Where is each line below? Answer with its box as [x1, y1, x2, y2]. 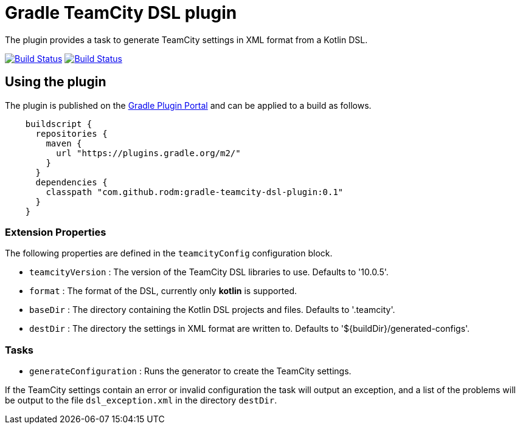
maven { [46, 138, 82, 148]
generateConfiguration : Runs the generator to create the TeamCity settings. [29, 366, 352, 377]
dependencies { [35, 177, 108, 187]
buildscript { [25, 118, 92, 129]
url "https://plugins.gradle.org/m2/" [56, 148, 241, 158]
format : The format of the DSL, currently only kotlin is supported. [29, 286, 297, 297]
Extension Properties [5, 225, 106, 238]
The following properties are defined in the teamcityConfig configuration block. [5, 248, 333, 259]
